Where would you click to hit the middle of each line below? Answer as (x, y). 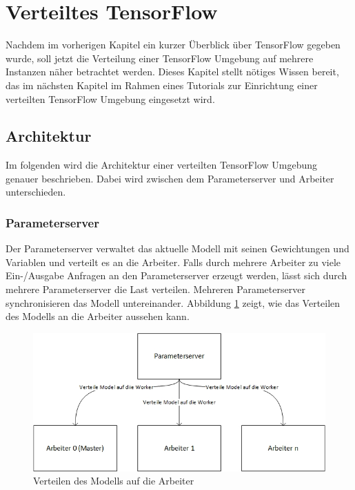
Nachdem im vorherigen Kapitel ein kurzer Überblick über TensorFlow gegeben (173, 45)
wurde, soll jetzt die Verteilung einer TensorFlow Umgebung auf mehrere (160, 58)
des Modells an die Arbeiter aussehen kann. (98, 316)
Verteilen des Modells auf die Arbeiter (114, 481)
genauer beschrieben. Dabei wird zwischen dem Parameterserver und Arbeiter (170, 178)
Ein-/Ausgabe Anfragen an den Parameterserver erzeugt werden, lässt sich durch (176, 275)
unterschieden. (36, 192)
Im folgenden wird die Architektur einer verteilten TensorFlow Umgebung (162, 165)
